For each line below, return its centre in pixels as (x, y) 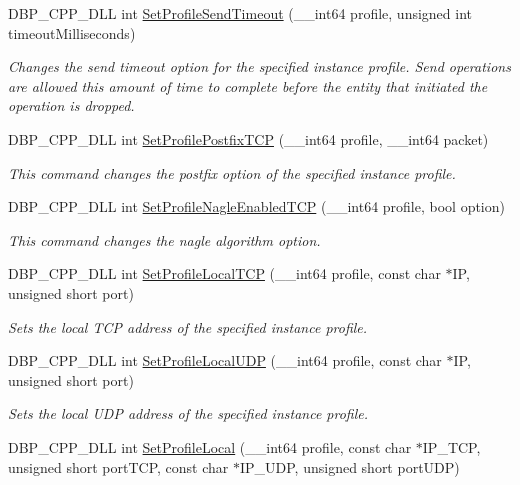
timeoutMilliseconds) (72, 32)
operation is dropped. (71, 105)
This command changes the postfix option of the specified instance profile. (232, 172)
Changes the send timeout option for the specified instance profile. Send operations (259, 66)
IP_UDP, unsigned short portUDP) (349, 466)
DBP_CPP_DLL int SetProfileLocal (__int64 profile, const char (210, 446)
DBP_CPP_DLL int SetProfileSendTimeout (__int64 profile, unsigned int (240, 13)
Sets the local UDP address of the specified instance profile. (188, 413)
